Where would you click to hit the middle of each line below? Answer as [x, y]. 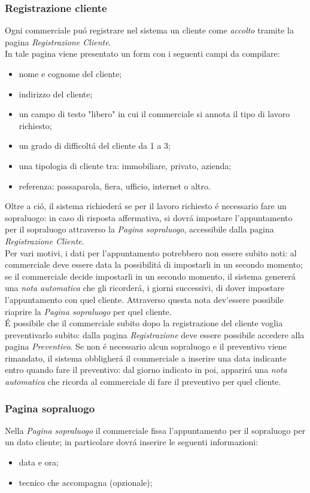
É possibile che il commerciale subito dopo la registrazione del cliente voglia [144, 323]
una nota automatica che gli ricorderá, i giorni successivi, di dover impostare [145, 288]
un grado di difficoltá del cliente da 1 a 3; [95, 146]
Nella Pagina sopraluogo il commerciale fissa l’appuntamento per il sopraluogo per [155, 430]
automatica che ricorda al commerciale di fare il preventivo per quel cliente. [143, 382]
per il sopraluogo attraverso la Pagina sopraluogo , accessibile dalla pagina [139, 229]
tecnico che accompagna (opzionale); [86, 482]
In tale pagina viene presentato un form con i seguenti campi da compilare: [142, 53]
